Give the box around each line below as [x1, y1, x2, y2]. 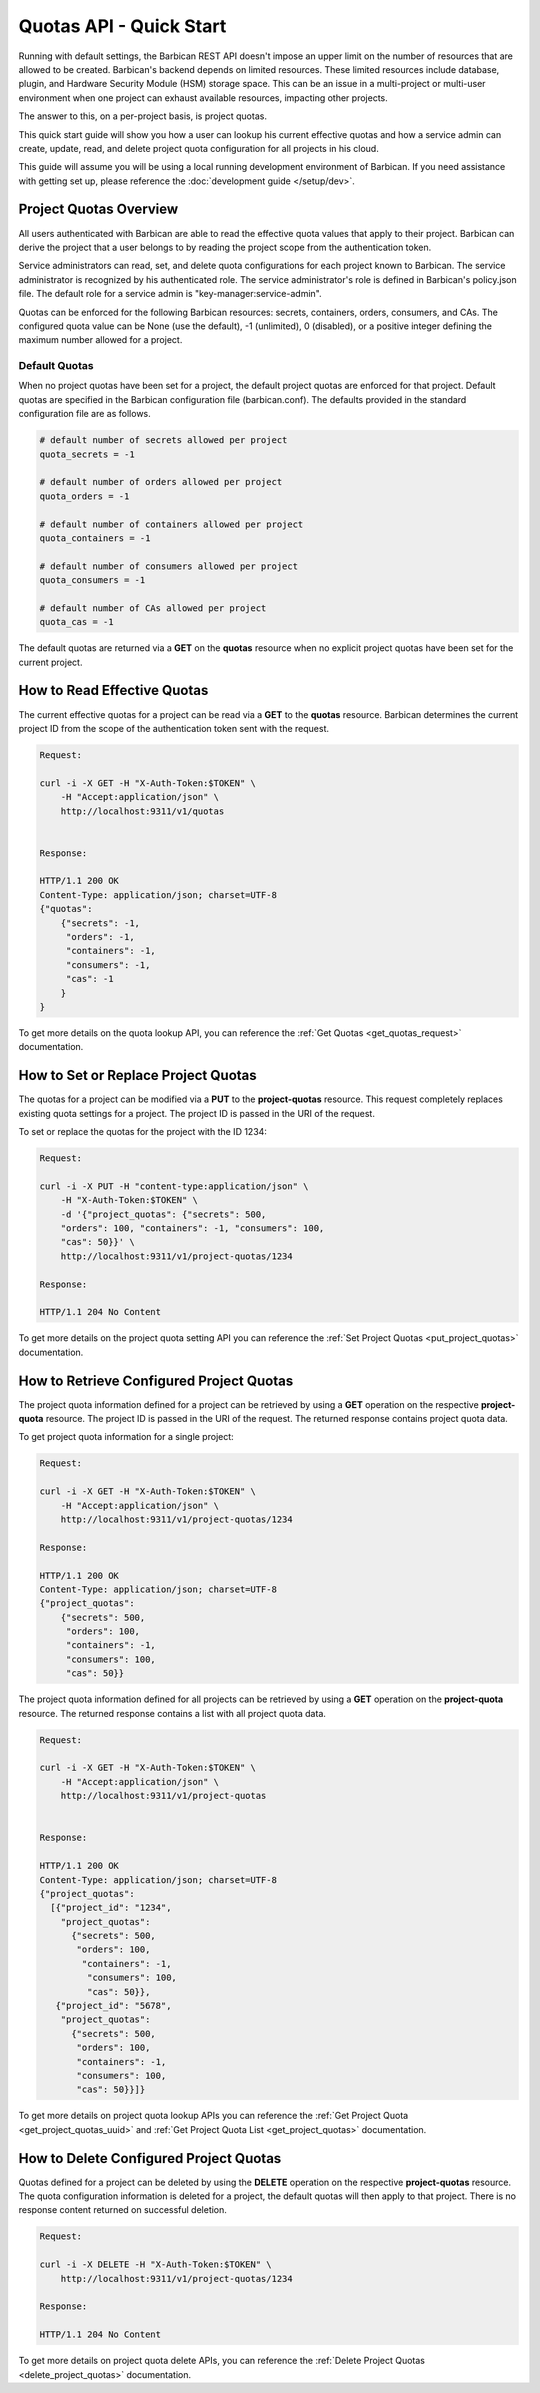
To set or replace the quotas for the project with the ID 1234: [18, 1126, 267, 1138]
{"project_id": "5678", [55, 2000, 172, 2012]
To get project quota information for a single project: [18, 1431, 234, 1443]
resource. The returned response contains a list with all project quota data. [18, 1707, 327, 1719]
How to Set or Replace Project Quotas [18, 1067, 257, 1084]
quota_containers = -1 [39, 532, 151, 544]
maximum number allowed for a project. [18, 334, 183, 346]
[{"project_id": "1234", [50, 1902, 172, 1914]
